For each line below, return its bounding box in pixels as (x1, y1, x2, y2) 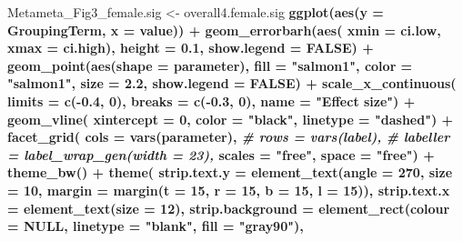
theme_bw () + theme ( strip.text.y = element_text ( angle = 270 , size (7, 163, 453, 182)
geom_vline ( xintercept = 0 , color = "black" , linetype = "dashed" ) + (7, 109, 454, 128)
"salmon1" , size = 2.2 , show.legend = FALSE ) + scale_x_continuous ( (7, 74, 457, 93)
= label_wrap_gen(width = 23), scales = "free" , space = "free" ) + (7, 145, 435, 164)
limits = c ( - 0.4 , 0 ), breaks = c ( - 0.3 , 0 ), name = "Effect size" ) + (7, 91, 416, 110)
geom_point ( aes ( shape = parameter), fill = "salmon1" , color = (7, 55, 413, 75)
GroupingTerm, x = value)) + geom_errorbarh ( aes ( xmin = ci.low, (7, 20, 441, 39)
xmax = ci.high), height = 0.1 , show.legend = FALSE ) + (7, 38, 374, 57)
